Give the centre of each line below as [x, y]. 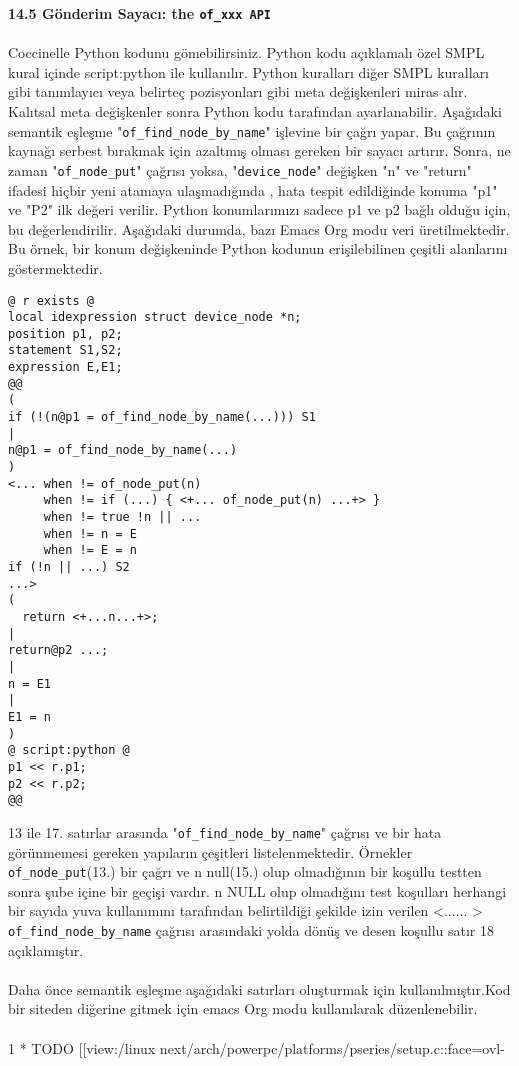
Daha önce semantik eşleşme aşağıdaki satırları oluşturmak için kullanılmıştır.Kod [259, 988]
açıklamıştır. [46, 949]
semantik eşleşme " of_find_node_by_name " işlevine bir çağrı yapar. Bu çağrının [252, 130]
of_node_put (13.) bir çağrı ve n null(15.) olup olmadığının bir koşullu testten [245, 871]
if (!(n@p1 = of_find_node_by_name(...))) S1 [162, 417]
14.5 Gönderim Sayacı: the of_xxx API [140, 13]
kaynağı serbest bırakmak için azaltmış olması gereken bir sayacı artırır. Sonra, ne [259, 150]
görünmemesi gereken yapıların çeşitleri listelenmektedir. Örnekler [210, 851]
